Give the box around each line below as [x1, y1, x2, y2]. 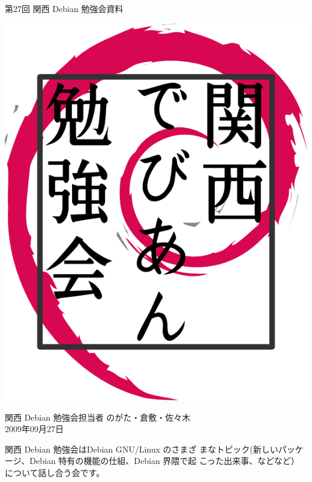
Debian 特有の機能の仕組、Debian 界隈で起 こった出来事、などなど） [29, 454, 299, 467]
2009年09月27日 [5, 423, 64, 435]
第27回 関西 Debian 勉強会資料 [5, 2, 124, 14]
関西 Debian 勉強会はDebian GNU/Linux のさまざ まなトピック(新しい [5, 442, 278, 455]
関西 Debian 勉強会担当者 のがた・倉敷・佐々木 [5, 410, 191, 423]
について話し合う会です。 [5, 466, 105, 478]
